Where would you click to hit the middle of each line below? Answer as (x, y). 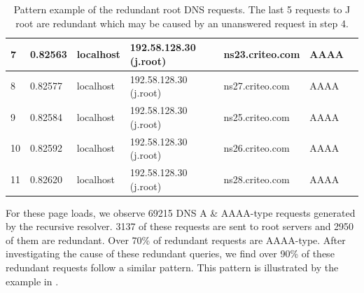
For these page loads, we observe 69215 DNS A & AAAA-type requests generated (181, 212)
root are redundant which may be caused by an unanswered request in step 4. (182, 23)
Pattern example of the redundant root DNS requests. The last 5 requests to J (182, 9)
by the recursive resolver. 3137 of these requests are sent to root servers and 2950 (180, 226)
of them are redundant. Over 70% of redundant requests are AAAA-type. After (176, 240)
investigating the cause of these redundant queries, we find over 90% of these (170, 253)
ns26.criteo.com (257, 148)
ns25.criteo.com (257, 116)
